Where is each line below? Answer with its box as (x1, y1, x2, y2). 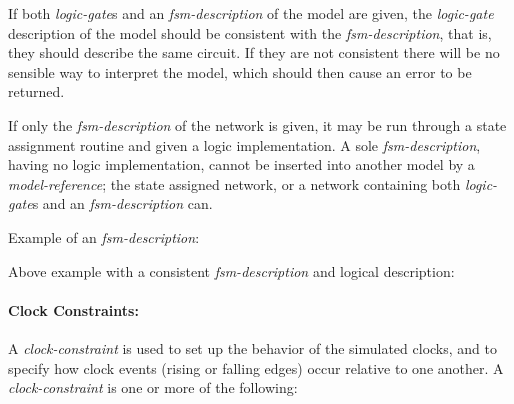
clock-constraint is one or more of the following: (8, 377, 298, 398)
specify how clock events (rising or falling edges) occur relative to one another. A (8, 357, 504, 378)
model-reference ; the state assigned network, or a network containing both (8, 173, 461, 194)
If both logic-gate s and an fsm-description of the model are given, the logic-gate (8, 3, 494, 23)
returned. (8, 81, 65, 102)
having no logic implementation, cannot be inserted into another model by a (8, 154, 475, 175)
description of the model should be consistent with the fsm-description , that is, (8, 22, 492, 43)
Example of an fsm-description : (8, 226, 200, 247)
